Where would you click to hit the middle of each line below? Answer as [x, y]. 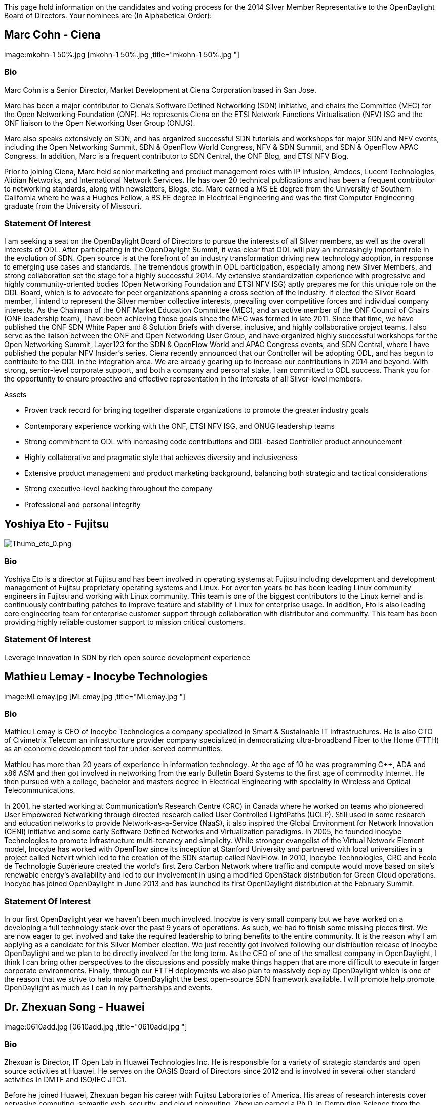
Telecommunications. [40, 790]
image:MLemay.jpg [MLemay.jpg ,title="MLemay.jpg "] [95, 696]
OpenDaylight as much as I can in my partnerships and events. [108, 988]
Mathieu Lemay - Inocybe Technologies [106, 677]
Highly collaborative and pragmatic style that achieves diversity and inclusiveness [161, 458]
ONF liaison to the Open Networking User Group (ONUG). [100, 123]
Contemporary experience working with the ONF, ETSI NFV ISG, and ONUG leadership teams [179, 426]
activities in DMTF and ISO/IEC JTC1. [65, 1079]
